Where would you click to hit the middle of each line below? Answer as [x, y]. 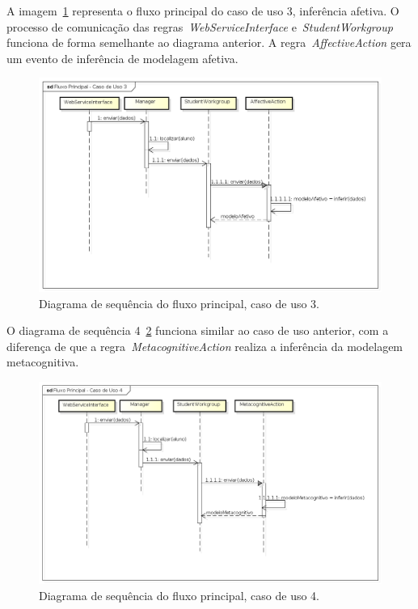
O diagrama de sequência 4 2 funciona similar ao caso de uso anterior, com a [198, 330]
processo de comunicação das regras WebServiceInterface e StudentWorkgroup [200, 26]
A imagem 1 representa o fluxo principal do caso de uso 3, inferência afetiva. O [203, 11]
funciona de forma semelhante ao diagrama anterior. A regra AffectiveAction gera [209, 42]
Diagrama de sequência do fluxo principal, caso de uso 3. [179, 303]
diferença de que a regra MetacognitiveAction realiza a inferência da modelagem [205, 346]
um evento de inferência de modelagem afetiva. [122, 58]
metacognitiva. [43, 362]
